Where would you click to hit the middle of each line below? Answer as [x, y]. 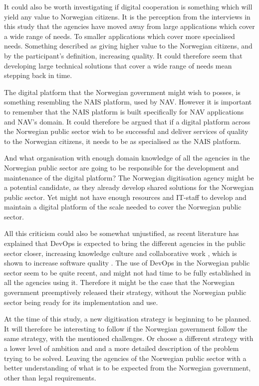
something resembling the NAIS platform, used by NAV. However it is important [128, 102]
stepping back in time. [38, 75]
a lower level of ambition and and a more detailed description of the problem [122, 348]
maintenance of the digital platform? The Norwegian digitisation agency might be [129, 177]
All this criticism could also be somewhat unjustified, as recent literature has [122, 233]
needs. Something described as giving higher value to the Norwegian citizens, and [128, 46]
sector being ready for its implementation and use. [81, 302]
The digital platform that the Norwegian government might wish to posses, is [122, 92]
